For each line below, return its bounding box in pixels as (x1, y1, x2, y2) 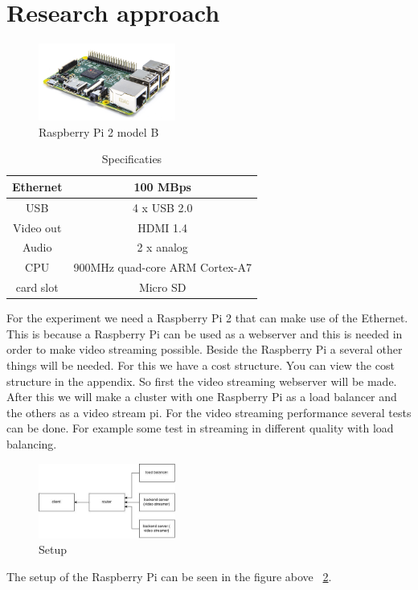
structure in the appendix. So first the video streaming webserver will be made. (6, 372, 397, 389)
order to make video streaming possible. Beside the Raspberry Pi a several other (6, 341, 403, 358)
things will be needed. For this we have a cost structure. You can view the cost (6, 357, 395, 374)
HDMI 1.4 (137, 219, 187, 236)
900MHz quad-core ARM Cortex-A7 (73, 259, 252, 276)
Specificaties (101, 150, 162, 167)
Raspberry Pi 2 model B (39, 123, 159, 140)
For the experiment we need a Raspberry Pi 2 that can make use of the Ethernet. (6, 309, 408, 326)
